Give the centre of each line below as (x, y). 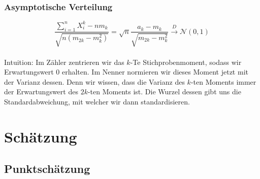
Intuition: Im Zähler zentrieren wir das (64, 62)
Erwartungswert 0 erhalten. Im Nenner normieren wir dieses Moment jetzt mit (126, 72)
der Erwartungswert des (41, 92)
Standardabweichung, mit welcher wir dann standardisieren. (97, 101)
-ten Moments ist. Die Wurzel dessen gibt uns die (164, 92)
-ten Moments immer (223, 81)
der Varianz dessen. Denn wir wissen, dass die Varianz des (94, 81)
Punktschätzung (47, 169)
